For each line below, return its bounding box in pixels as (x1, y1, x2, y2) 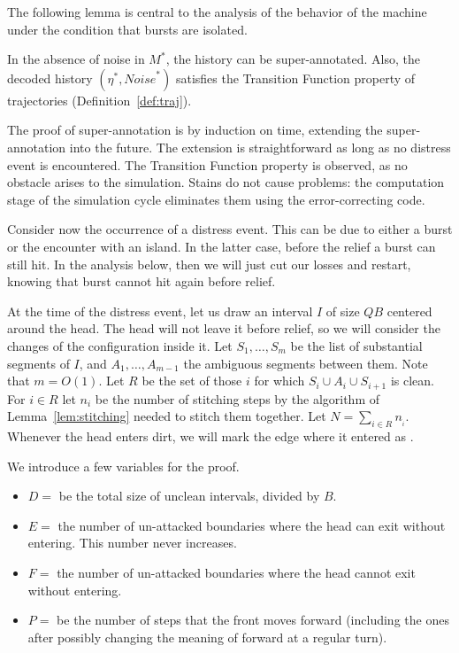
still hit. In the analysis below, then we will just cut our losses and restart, (7, 254, 411, 273)
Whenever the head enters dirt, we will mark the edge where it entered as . (7, 426, 414, 445)
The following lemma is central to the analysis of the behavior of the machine (7, 3, 427, 20)
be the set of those (142, 371, 242, 390)
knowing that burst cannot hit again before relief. (7, 272, 276, 291)
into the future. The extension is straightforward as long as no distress (69, 137, 451, 156)
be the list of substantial (290, 336, 423, 354)
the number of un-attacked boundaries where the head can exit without (57, 516, 446, 534)
